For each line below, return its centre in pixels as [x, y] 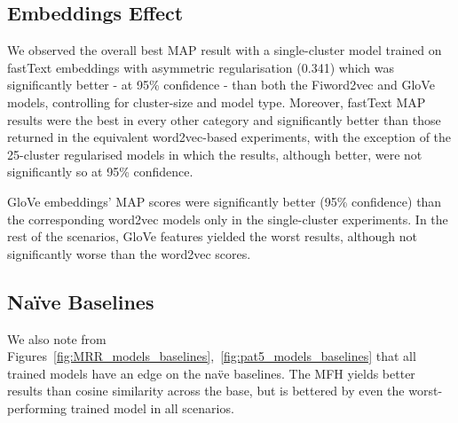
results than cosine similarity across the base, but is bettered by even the [206, 391]
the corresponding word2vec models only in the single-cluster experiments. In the [228, 219]
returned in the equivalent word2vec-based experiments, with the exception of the [229, 137]
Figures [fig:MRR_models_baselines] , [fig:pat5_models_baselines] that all [212, 356]
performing [37, 407]
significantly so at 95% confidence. [100, 172]
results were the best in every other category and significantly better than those [224, 119]
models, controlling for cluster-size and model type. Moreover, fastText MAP [217, 102]
